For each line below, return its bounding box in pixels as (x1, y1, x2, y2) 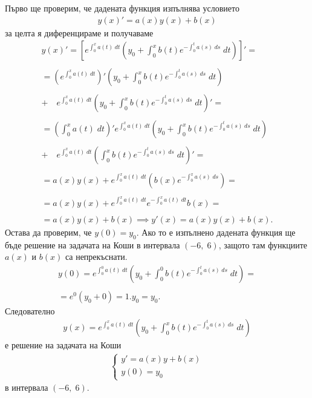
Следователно (5, 304, 55, 317)
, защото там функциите (218, 238, 308, 251)
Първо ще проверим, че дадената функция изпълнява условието (5, 2, 239, 14)
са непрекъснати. (65, 250, 128, 263)
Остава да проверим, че (5, 225, 92, 238)
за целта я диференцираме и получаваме (5, 26, 154, 39)
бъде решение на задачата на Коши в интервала (5, 238, 180, 251)
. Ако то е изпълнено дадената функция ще (136, 225, 296, 238)
